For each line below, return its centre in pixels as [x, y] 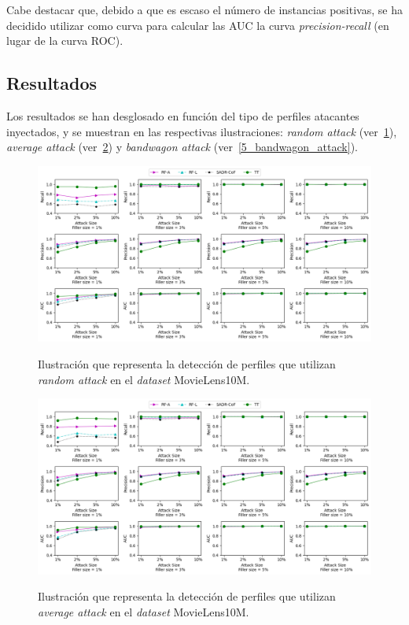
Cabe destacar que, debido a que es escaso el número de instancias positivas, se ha [204, 9]
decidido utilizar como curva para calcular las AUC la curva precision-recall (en [198, 25]
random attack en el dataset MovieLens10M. [144, 379]
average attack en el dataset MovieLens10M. [144, 611]
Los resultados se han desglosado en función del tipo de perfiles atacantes [183, 115]
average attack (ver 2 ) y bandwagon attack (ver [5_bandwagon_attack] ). [182, 147]
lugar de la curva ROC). [65, 41]
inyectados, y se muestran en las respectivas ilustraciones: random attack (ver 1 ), [202, 131]
